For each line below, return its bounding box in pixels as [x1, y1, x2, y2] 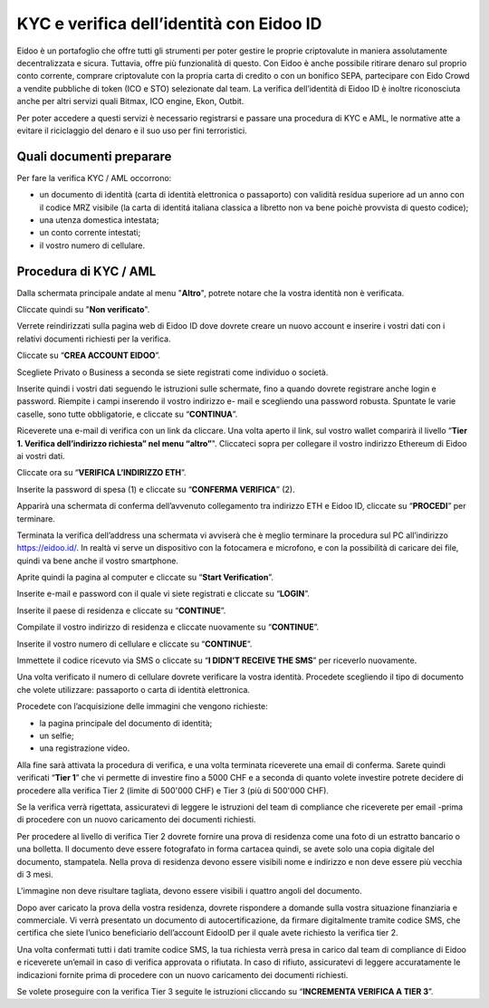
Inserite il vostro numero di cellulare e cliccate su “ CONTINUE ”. [16, 638, 253, 649]
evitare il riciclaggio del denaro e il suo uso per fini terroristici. [16, 125, 248, 136]
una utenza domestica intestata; [39, 214, 159, 226]
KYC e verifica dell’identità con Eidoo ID [16, 14, 322, 34]
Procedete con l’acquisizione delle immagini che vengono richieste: [16, 701, 269, 712]
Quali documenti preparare [16, 149, 172, 164]
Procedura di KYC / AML [16, 264, 157, 279]
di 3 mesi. [16, 869, 53, 879]
